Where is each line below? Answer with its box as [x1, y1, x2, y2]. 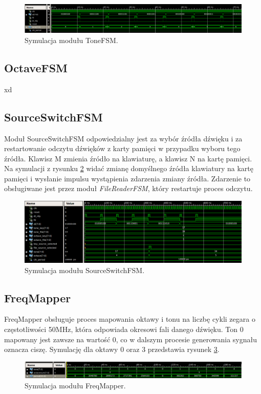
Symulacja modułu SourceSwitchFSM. [25, 264, 145, 275]
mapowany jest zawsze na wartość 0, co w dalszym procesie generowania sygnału [4, 334, 257, 344]
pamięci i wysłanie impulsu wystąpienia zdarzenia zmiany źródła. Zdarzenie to [4, 173, 251, 183]
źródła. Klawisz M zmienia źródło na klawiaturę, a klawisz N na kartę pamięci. [4, 153, 252, 163]
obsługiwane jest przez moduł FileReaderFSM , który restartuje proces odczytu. [4, 183, 253, 194]
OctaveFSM [4, 59, 68, 75]
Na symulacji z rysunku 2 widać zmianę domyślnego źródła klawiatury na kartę [4, 163, 253, 174]
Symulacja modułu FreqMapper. [25, 380, 126, 390]
